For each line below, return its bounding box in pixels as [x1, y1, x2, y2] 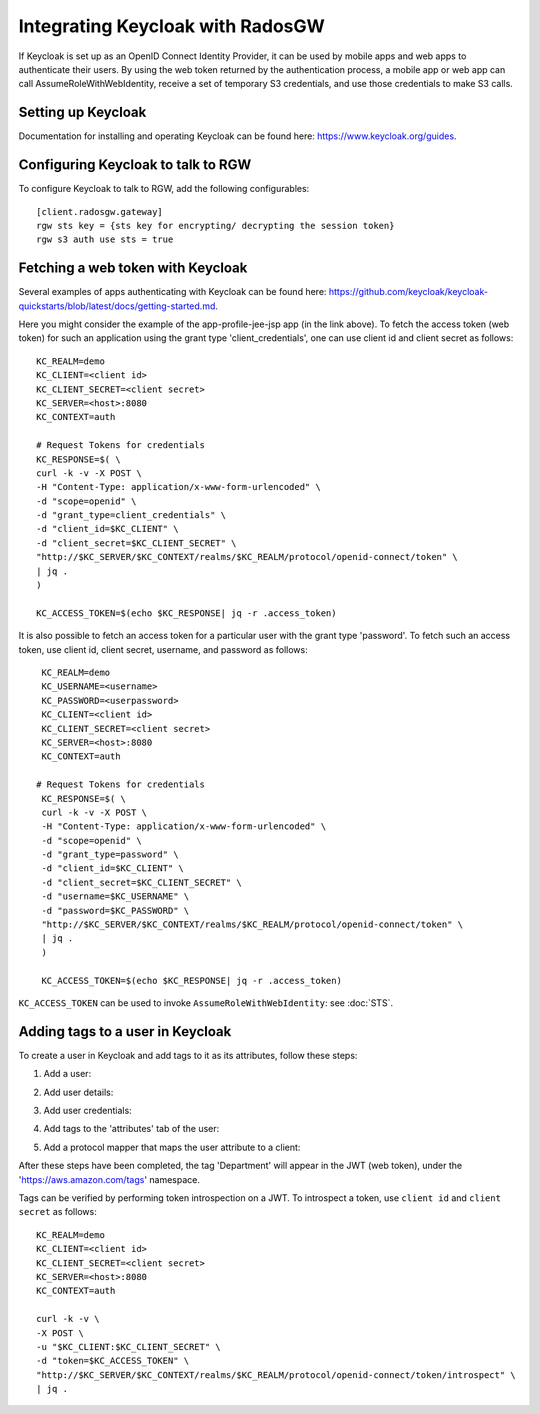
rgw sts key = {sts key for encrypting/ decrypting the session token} [36, 220, 395, 231]
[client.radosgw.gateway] [36, 206, 164, 217]
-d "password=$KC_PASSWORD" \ [41, 905, 190, 916]
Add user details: [43, 1086, 114, 1098]
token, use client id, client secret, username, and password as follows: [18, 643, 309, 655]
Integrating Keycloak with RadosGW [18, 15, 325, 37]
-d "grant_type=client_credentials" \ [36, 510, 227, 521]
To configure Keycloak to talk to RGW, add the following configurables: [18, 183, 310, 195]
